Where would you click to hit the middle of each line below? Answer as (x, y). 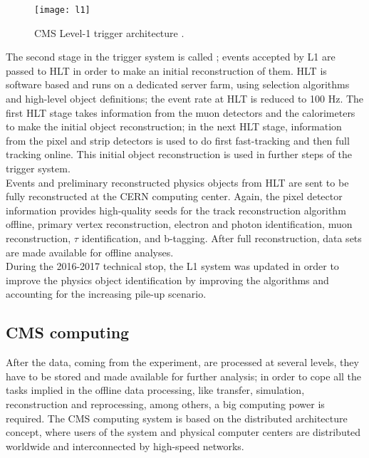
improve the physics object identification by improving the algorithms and (167, 280)
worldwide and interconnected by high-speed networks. (125, 446)
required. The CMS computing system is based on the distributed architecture (177, 418)
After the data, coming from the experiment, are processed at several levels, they (182, 362)
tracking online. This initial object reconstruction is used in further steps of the (179, 154)
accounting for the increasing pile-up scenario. (106, 294)
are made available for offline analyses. (90, 252)
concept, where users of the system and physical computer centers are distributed (183, 432)
